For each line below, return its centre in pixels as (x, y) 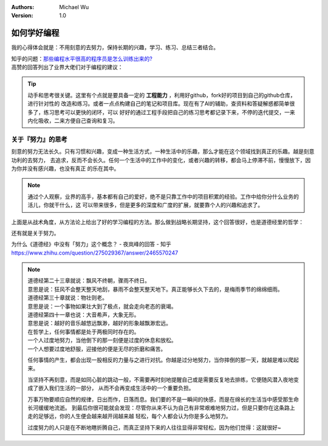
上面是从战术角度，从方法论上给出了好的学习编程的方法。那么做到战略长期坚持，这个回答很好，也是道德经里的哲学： (157, 222)
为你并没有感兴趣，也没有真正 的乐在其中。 (65, 168)
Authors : (23, 7)
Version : (22, 16)
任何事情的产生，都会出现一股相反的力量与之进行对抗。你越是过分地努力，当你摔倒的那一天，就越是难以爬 (161, 360)
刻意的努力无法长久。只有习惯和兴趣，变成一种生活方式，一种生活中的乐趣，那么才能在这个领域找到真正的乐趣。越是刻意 (163, 151)
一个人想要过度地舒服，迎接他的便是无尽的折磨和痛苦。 (97, 349)
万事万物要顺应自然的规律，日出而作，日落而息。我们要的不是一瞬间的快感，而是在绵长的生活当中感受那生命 (163, 399)
